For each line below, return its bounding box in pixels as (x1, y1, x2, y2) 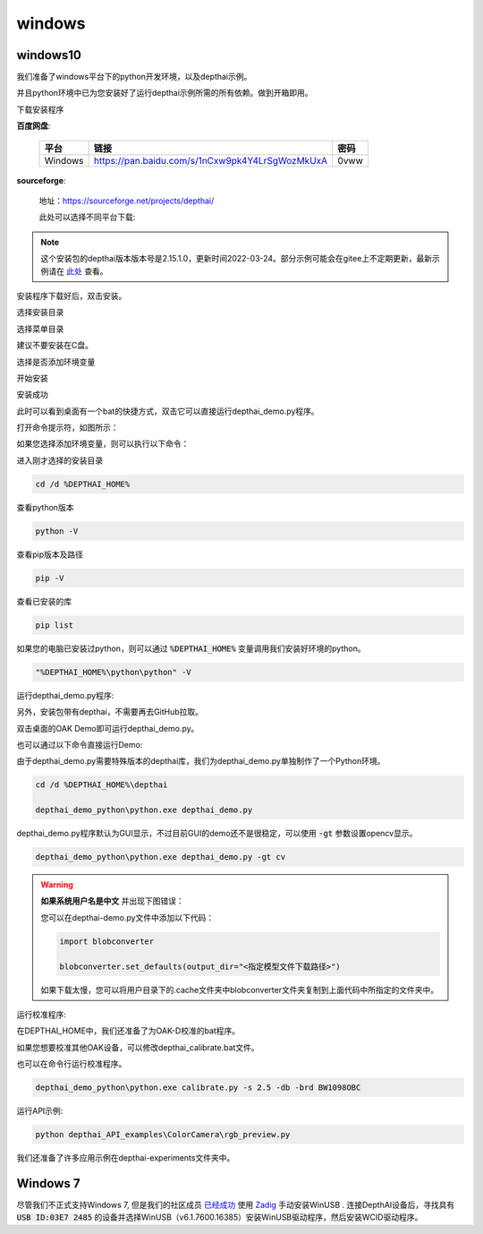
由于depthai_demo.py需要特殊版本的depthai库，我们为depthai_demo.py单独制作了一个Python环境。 (16, 756, 386, 767)
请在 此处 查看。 (47, 265, 108, 277)
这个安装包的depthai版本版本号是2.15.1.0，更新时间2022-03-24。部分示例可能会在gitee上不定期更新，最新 (40, 253, 433, 264)
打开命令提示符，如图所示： (16, 422, 119, 433)
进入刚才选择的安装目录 (16, 455, 103, 466)
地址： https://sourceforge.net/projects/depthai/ (38, 195, 215, 206)
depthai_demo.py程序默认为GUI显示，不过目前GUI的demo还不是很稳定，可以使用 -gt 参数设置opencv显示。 (16, 828, 418, 839)
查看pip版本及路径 (16, 549, 84, 560)
